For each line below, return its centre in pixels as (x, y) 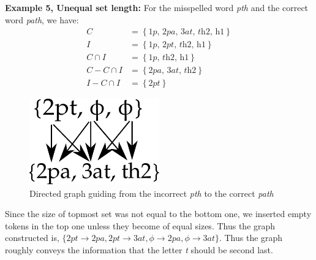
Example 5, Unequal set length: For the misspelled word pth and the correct (157, 7)
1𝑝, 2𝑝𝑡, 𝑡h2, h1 (177, 45)
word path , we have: (42, 19)
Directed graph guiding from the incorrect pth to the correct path (152, 193)
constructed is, (32, 238)
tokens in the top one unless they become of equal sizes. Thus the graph (140, 225)
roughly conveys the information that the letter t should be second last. (139, 249)
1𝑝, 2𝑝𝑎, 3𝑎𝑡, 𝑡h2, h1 (186, 32)
